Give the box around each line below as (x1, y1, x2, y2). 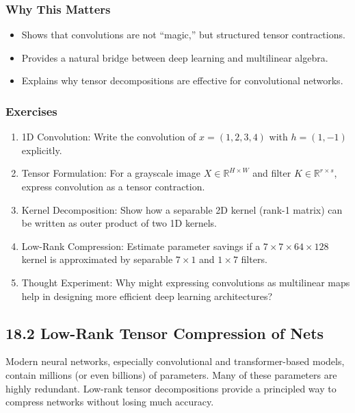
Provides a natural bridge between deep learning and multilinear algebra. (21, 50, 328, 64)
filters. (241, 252, 267, 266)
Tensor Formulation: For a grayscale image (21, 166, 201, 180)
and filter (252, 166, 291, 180)
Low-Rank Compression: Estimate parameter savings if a (21, 238, 261, 253)
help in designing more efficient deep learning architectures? (21, 288, 273, 303)
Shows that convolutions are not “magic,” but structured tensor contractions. (21, 27, 345, 42)
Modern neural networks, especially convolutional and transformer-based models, (5, 354, 345, 368)
